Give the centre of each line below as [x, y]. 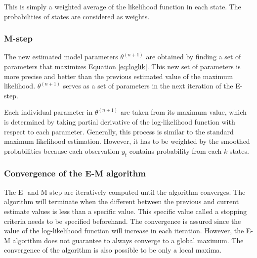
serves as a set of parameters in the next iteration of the [148, 86]
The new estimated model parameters [61, 57]
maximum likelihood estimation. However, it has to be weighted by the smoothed [127, 141]
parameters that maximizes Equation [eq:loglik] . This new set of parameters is [122, 66]
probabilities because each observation [62, 150]
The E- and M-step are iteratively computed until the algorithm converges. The [125, 192]
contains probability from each [175, 150]
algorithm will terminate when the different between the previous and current [122, 201]
